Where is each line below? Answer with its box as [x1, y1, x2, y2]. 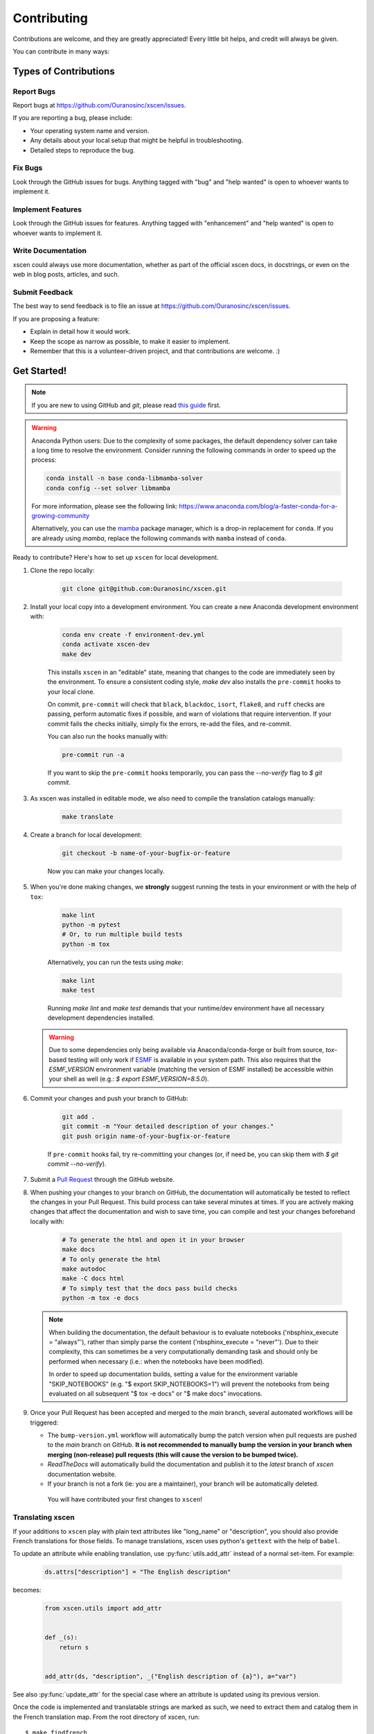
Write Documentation [12, 246, 87, 256]
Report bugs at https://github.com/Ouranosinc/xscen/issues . [12, 101, 186, 110]
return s [59, 1643, 89, 1651]
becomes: [12, 1586, 42, 1595]
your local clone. [47, 687, 95, 696]
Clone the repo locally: [30, 566, 95, 574]
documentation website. [47, 1470, 117, 1478]
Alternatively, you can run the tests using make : [47, 958, 184, 966]
